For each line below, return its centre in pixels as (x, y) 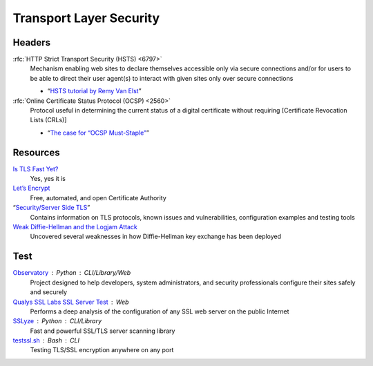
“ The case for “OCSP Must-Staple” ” (98, 133)
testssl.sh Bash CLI (46, 340)
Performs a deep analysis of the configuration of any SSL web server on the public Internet (160, 311)
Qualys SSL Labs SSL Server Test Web (71, 302)
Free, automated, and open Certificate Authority (98, 198)
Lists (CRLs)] (48, 120)
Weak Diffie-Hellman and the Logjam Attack (75, 227)
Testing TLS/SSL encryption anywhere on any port (102, 350)
